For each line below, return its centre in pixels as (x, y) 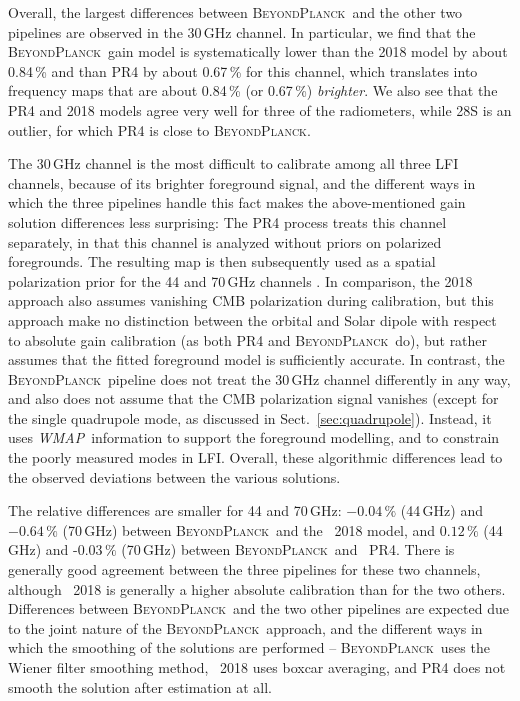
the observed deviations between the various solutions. (174, 476)
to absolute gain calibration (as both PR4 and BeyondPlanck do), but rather (248, 339)
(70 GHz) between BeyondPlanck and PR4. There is (288, 549)
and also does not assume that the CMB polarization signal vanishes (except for (253, 398)
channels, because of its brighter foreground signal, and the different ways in (242, 182)
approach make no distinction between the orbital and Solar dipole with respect (252, 319)
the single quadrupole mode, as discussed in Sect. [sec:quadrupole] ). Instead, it (250, 417)
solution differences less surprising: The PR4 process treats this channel (227, 221)
